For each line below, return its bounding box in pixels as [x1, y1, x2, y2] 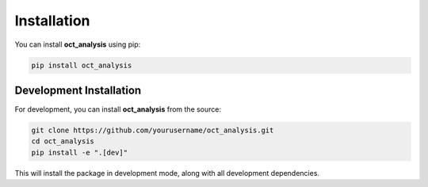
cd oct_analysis [31, 137, 95, 146]
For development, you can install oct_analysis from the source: [14, 105, 222, 114]
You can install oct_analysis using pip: [14, 40, 141, 49]
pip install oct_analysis [31, 60, 132, 70]
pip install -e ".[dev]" [31, 147, 128, 157]
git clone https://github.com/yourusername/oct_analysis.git [31, 126, 274, 135]
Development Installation [14, 83, 142, 97]
